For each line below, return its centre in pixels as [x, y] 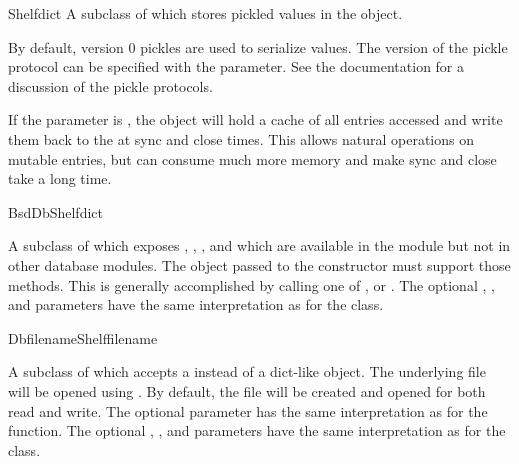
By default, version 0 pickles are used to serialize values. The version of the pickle [258, 46]
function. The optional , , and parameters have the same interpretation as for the [257, 430]
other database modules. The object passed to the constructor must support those [259, 264]
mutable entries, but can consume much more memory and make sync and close [252, 158]
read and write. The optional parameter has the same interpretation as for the [248, 410]
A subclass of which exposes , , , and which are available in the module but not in [259, 245]
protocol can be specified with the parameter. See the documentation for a [236, 66]
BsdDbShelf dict [55, 211]
